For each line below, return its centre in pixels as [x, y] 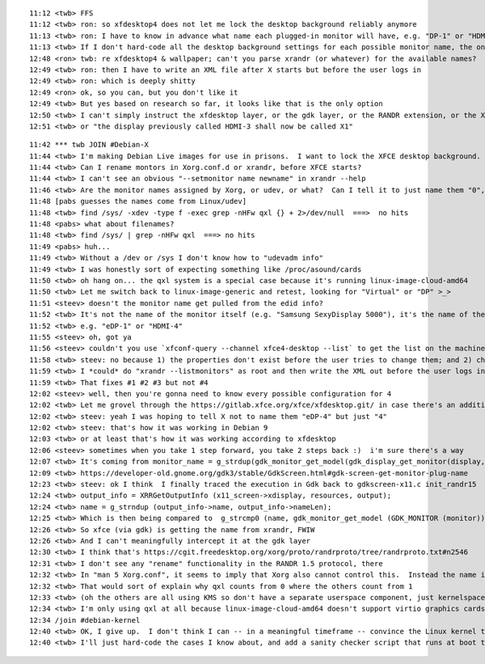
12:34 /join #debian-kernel [85, 620]
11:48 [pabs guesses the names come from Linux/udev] [138, 201]
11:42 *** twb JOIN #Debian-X [89, 145]
